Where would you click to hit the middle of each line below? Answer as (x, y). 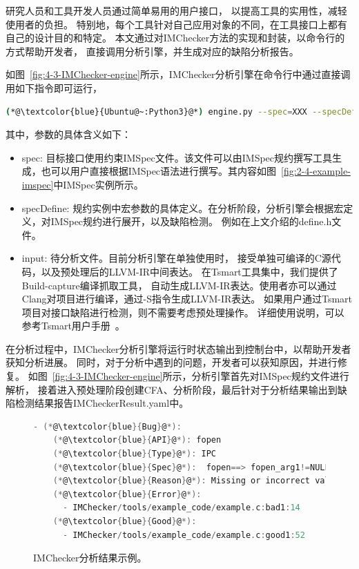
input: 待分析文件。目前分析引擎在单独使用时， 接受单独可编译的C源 (176, 258)
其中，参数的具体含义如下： (68, 134)
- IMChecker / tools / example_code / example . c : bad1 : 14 (181, 508)
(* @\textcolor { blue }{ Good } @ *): (125, 521)
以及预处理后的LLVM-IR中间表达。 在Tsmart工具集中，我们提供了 (190, 271)
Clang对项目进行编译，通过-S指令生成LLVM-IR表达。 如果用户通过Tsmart (187, 299)
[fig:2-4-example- (316, 171)
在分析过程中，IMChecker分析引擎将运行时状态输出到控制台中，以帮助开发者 (178, 348)
